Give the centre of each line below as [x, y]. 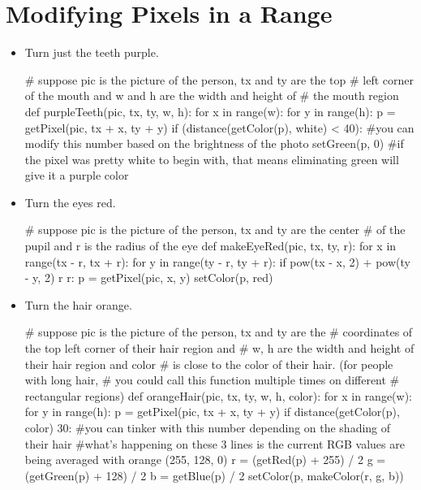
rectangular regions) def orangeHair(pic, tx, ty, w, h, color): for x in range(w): [219, 395]
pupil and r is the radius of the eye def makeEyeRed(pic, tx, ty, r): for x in [210, 246]
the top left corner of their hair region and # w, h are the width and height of [219, 348]
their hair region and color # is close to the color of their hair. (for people [209, 364]
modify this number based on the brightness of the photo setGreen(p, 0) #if [214, 143]
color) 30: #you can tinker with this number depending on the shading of [208, 427]
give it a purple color [77, 175]
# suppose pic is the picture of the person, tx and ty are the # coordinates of [219, 332]
